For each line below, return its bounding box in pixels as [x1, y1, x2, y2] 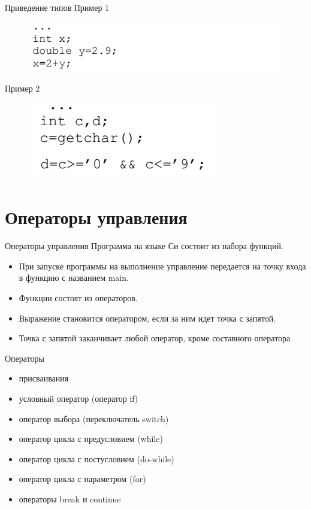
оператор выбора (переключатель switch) [19, 412, 169, 425]
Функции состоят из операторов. [19, 291, 138, 304]
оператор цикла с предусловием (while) [19, 432, 163, 445]
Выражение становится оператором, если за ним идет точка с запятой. [19, 311, 276, 324]
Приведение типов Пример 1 [5, 1, 110, 13]
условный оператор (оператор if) [19, 392, 138, 404]
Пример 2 [5, 81, 40, 94]
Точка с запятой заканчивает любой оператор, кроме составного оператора [19, 332, 291, 344]
